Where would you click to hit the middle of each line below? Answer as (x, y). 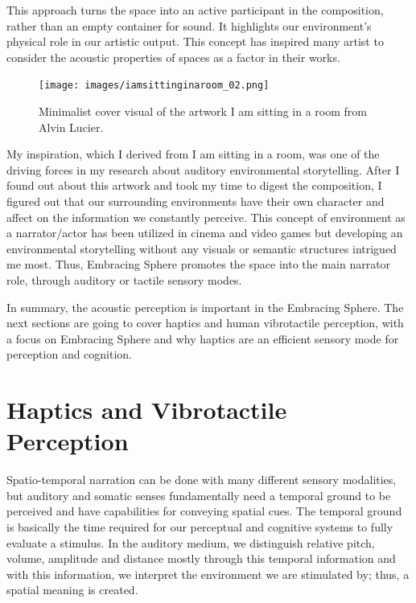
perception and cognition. (70, 354)
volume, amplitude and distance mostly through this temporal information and (201, 558)
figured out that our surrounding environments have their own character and (196, 201)
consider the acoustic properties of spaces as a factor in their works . (173, 57)
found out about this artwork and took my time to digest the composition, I (194, 185)
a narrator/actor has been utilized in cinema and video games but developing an (205, 233)
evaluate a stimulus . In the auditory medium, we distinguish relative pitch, (191, 542)
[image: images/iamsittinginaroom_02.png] (154, 86)
